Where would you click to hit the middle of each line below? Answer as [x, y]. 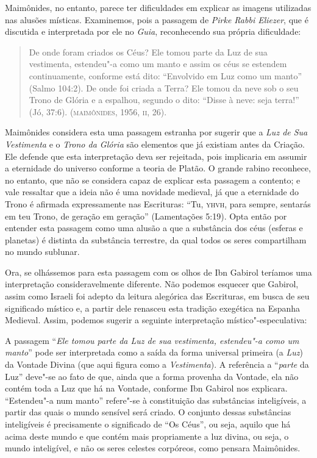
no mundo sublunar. [42, 252]
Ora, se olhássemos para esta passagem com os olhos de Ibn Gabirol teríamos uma [158, 272]
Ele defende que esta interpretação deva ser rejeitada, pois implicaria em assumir [156, 156]
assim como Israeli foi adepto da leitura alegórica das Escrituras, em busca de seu [157, 296]
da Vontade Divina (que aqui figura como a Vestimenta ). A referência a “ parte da [157, 364]
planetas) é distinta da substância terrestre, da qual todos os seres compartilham [156, 239]
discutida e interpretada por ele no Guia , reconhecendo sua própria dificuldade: [153, 31]
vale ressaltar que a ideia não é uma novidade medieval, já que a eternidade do [152, 192]
